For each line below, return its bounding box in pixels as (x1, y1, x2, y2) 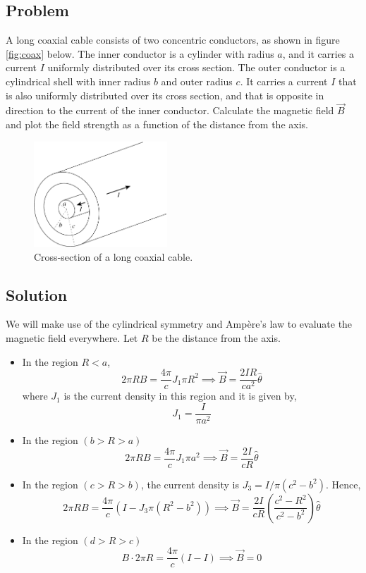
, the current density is (140, 476, 240, 491)
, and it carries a (282, 46, 355, 61)
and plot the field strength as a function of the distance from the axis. (6, 116, 308, 131)
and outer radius (161, 73, 233, 88)
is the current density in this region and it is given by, (63, 388, 297, 403)
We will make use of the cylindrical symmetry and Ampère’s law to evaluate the (6, 316, 353, 331)
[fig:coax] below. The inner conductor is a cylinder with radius (6, 46, 274, 61)
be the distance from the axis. (152, 331, 281, 345)
